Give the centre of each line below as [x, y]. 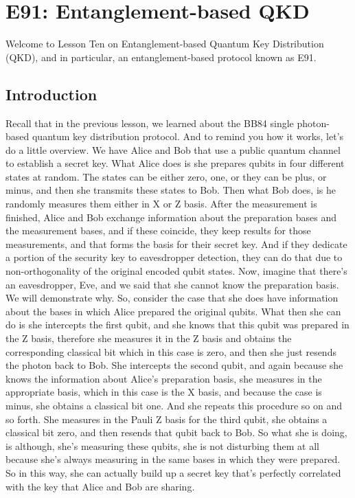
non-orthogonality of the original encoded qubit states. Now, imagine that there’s [176, 271]
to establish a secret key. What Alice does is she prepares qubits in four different [175, 163]
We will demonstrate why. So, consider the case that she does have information [172, 298]
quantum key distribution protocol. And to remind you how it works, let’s [188, 136]
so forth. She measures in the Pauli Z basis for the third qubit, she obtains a [167, 419]
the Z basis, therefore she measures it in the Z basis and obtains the [149, 338]
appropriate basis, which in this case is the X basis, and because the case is [164, 392]
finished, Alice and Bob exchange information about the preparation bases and [171, 217]
